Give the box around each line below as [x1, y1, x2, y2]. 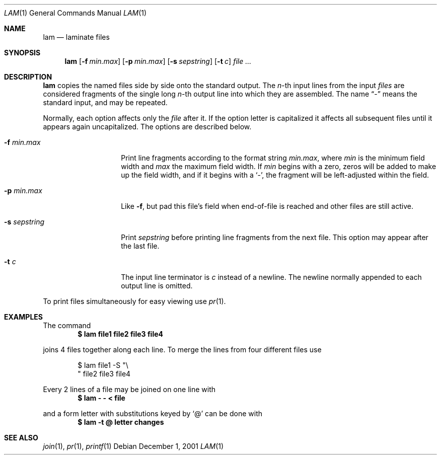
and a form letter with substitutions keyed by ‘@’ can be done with [43, 409, 263, 418]
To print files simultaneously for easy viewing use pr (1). [43, 297, 226, 305]
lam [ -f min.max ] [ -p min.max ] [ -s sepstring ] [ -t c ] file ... [64, 57, 252, 65]
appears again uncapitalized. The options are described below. [43, 122, 252, 131]
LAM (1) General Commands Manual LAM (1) [4, 9, 147, 17]
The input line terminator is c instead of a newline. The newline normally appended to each [121, 273, 422, 281]
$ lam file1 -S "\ [78, 361, 128, 369]
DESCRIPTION [4, 72, 52, 81]
